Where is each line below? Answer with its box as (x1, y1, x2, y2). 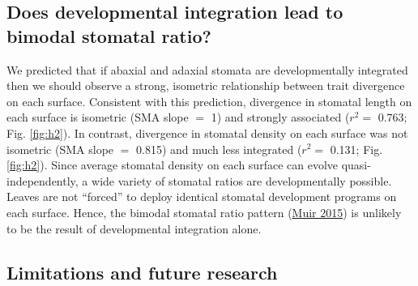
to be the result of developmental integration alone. (6, 220, 262, 237)
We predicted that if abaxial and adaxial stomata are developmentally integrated (6, 61, 408, 78)
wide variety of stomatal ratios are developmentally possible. (92, 172, 392, 189)
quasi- (341, 156, 371, 173)
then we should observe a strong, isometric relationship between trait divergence (6, 77, 405, 94)
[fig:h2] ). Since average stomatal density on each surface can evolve (6, 156, 339, 173)
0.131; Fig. (330, 140, 383, 157)
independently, (6, 172, 79, 189)
